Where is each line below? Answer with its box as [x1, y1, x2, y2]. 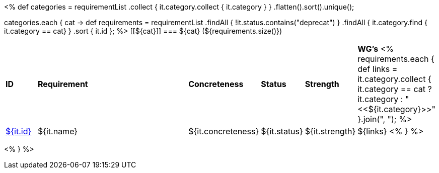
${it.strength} [305, 126, 356, 136]
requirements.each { [357, 54, 434, 64]
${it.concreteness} [188, 126, 259, 136]
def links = [357, 64, 398, 74]
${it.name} [37, 126, 78, 136]
